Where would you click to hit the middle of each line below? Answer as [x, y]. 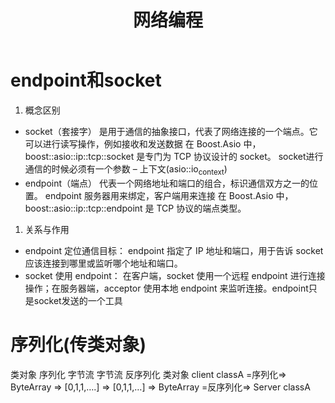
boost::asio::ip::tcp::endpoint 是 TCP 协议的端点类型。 [135, 208]
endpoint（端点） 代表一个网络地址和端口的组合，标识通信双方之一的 [167, 183]
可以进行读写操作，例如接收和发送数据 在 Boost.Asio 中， [143, 143]
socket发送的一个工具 [78, 300]
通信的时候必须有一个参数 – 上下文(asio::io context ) [126, 169]
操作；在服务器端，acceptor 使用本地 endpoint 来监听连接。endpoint [166, 288]
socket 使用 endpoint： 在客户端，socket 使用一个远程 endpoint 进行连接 [175, 275]
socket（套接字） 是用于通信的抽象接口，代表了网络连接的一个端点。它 [171, 131]
